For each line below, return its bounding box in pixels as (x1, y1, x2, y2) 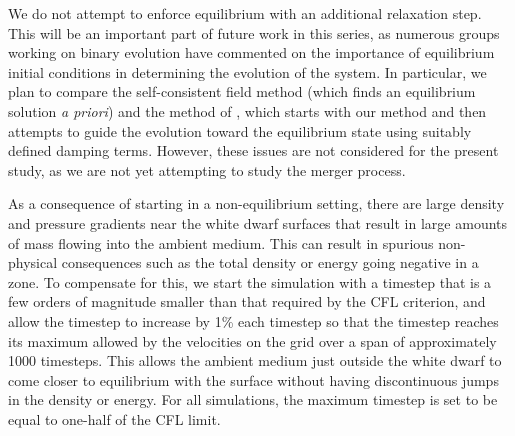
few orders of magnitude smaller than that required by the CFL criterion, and (8, 291, 486, 312)
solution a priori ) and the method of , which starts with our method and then (8, 100, 487, 121)
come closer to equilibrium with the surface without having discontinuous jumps (8, 369, 499, 390)
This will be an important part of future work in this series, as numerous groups (8, 22, 500, 43)
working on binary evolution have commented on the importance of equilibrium (8, 42, 495, 63)
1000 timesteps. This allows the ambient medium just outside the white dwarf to (8, 350, 502, 371)
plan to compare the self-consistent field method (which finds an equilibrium (8, 81, 476, 102)
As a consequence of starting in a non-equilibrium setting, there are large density (8, 193, 505, 214)
